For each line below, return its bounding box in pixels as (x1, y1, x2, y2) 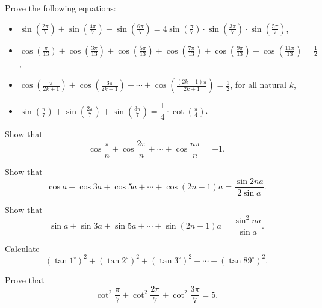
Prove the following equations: (5, 2, 116, 14)
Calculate (5, 242, 40, 254)
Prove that (5, 273, 45, 286)
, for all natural (230, 78, 286, 91)
